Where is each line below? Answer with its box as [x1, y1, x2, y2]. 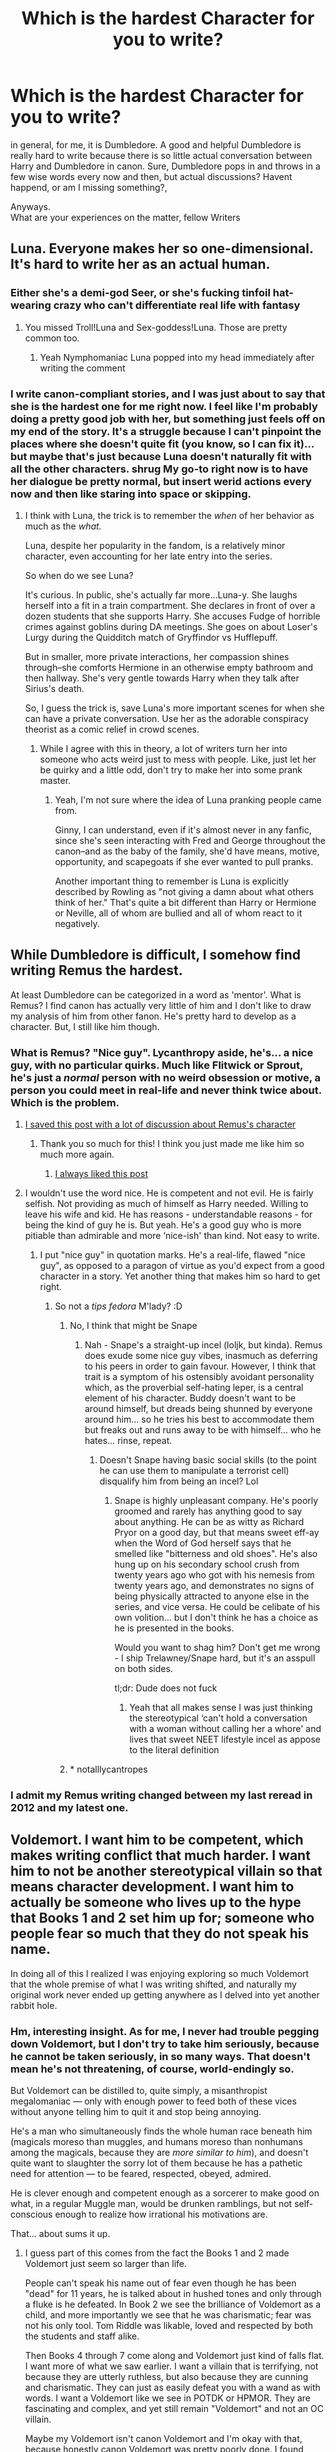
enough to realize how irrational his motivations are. [54, 2208, 268, 2221]
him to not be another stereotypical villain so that [10, 1863, 323, 1880]
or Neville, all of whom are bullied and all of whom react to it [54, 907, 303, 919]
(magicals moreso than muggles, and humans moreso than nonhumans [10, 2136, 303, 2148]
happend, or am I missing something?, [10, 181, 168, 193]
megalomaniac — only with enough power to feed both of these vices [10, 2095, 297, 2107]
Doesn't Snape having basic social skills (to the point [99, 1454, 317, 1466]
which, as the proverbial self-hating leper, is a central [84, 1382, 304, 1394]
